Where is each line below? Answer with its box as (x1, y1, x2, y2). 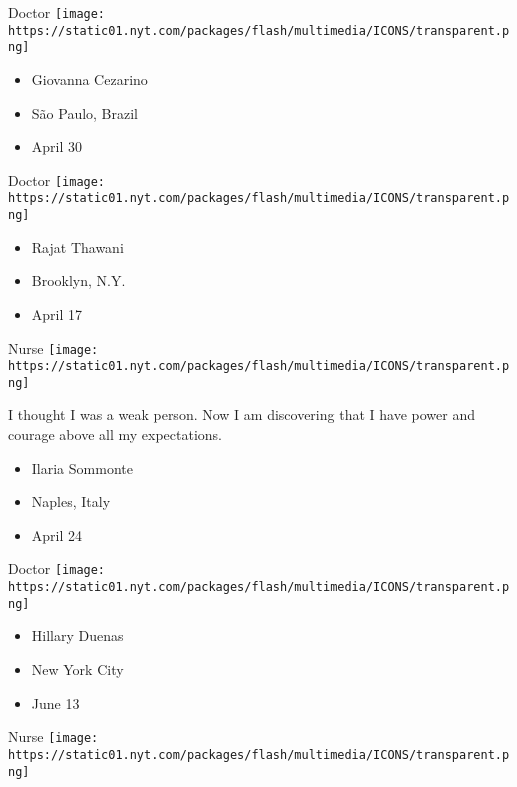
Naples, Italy (31, 491, 111, 512)
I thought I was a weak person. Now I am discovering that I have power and (8, 404, 475, 425)
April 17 (31, 303, 83, 324)
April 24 (31, 524, 83, 545)
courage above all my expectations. (8, 424, 222, 445)
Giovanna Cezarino (31, 68, 148, 89)
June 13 (31, 692, 80, 713)
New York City (31, 659, 124, 679)
